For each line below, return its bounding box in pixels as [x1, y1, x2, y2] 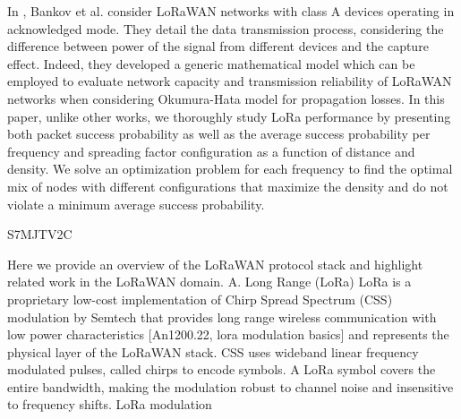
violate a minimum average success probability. [7, 194, 265, 213]
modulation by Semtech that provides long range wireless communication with [7, 307, 437, 326]
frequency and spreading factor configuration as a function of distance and [7, 141, 415, 160]
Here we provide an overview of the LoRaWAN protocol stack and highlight [7, 254, 423, 273]
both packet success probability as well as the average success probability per [7, 124, 431, 143]
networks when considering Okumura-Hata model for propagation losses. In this [7, 89, 445, 107]
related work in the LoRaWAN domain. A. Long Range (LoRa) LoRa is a [7, 272, 412, 291]
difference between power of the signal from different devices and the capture [7, 37, 429, 56]
